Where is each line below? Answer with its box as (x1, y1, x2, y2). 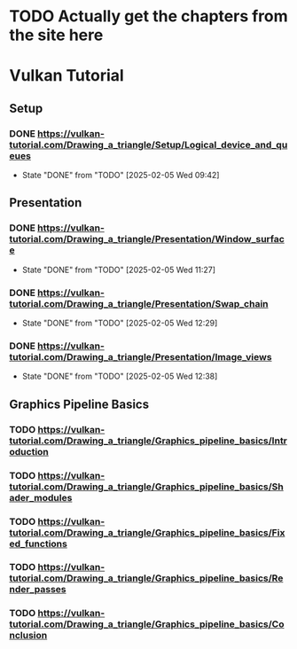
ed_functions (9, 537, 68, 550)
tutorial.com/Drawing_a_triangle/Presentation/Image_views (9, 350, 272, 363)
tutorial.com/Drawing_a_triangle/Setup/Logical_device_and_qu (9, 138, 288, 151)
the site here (9, 25, 104, 45)
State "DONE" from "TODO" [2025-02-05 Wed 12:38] (21, 371, 218, 382)
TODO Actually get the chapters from (9, 6, 288, 27)
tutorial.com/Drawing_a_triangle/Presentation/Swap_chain (9, 297, 269, 309)
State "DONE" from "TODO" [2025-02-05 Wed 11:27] (21, 264, 215, 275)
